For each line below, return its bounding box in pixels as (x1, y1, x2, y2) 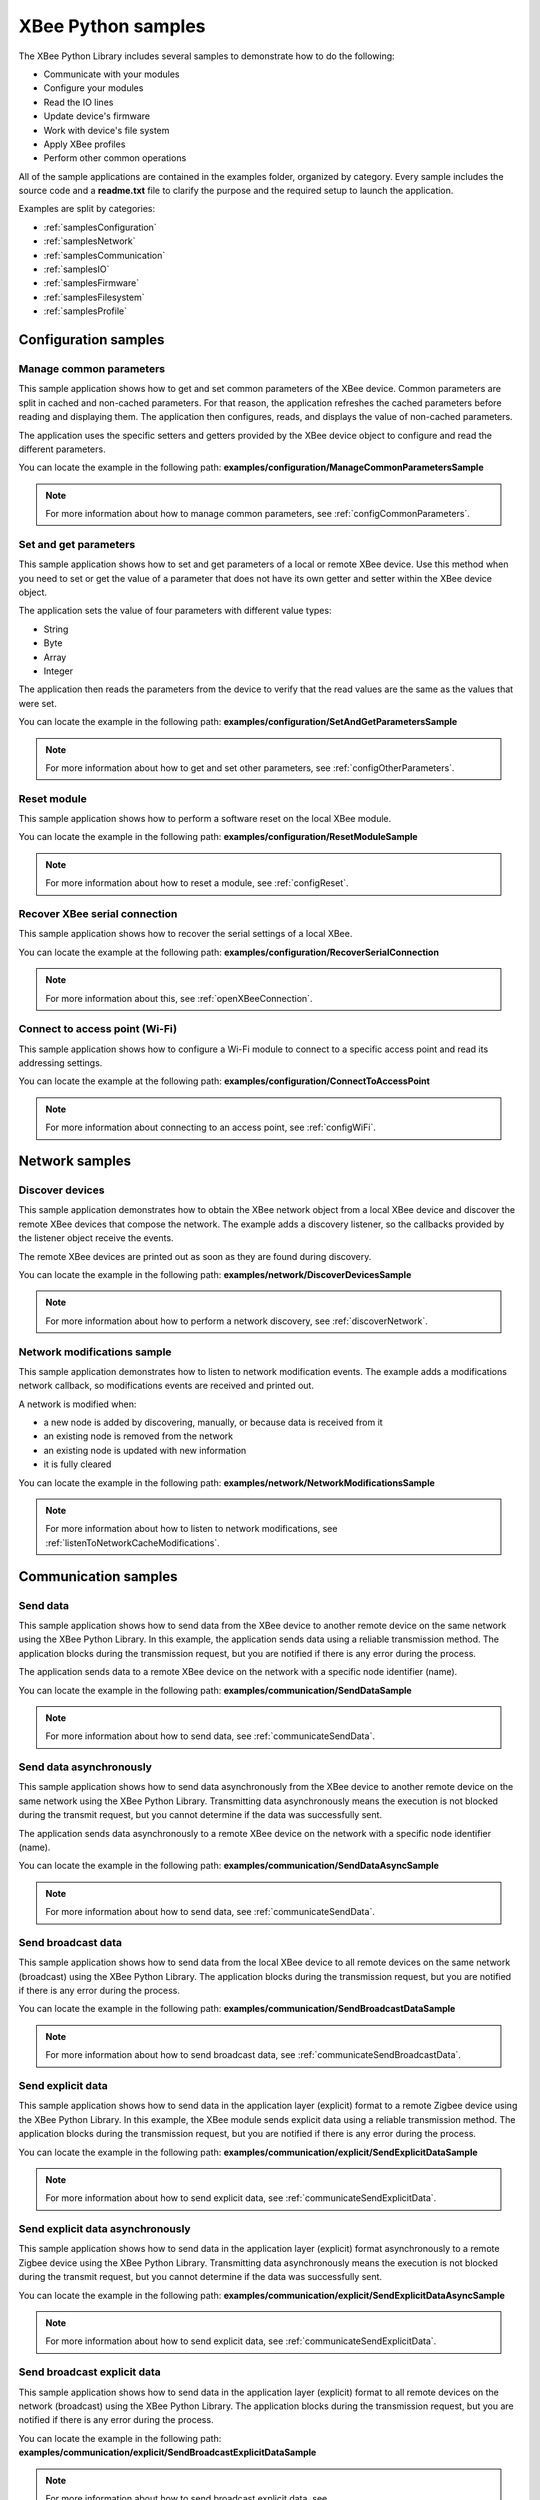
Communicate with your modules (43, 68, 180, 80)
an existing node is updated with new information (43, 1444, 247, 1456)
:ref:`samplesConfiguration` (43, 221, 157, 233)
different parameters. (18, 443, 106, 455)
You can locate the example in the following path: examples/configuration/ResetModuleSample (18, 831, 419, 843)
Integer (43, 665, 74, 677)
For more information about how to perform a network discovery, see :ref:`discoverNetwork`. (45, 1315, 429, 1327)
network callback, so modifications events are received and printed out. (18, 1380, 315, 1392)
